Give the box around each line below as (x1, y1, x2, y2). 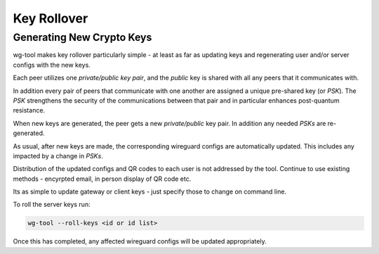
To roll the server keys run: (13, 201, 91, 209)
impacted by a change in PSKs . (13, 151, 103, 160)
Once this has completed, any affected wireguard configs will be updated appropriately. (13, 237, 267, 246)
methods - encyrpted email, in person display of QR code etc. (13, 174, 192, 183)
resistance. (13, 106, 46, 115)
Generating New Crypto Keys (13, 31, 152, 44)
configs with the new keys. (13, 61, 91, 69)
